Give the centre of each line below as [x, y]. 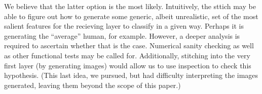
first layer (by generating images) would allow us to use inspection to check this [128, 65]
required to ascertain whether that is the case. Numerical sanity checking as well [129, 45]
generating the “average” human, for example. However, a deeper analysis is [122, 35]
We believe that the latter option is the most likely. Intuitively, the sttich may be [130, 6]
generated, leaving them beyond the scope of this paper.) [92, 85]
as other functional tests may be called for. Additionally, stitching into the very [127, 55]
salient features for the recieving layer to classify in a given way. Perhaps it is [124, 26]
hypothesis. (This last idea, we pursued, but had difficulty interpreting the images [131, 75]
